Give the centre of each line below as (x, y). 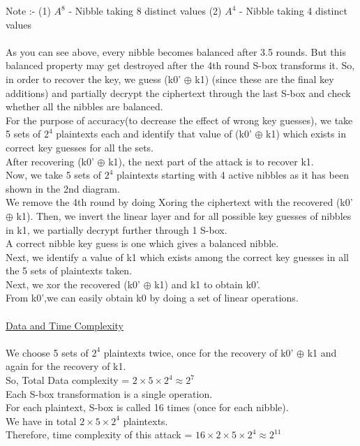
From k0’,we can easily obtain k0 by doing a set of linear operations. (152, 298)
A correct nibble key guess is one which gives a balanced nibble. (142, 243)
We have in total (41, 421)
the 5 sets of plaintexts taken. (69, 270)
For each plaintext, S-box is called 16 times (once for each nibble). (147, 407)
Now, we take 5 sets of (53, 175)
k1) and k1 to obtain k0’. (207, 284)
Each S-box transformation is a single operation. (109, 393)
